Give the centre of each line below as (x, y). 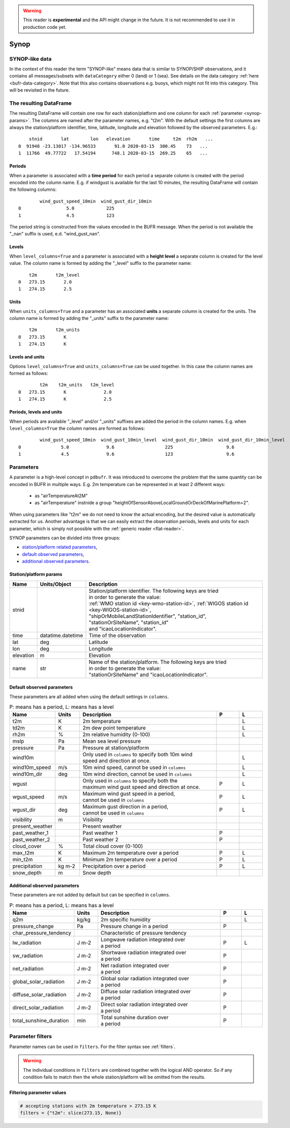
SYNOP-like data (30, 59)
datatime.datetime (61, 635)
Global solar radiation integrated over (145, 979)
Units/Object (55, 584)
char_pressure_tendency (42, 933)
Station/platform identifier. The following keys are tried (154, 591)
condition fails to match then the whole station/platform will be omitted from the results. (114, 1077)
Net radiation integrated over (135, 965)
